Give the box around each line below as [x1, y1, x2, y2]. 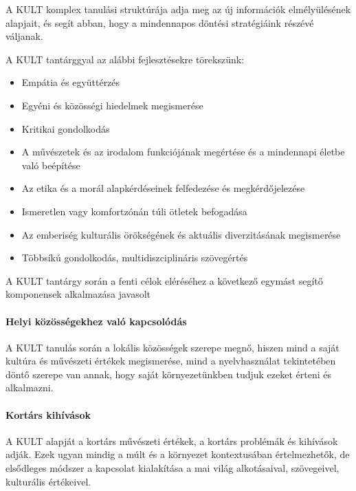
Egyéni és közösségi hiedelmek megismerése [21, 98, 203, 112]
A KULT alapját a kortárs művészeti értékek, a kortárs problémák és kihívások [5, 433, 338, 448]
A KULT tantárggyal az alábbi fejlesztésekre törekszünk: [5, 52, 245, 66]
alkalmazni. [5, 380, 54, 395]
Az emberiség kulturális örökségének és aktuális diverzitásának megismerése [21, 227, 341, 241]
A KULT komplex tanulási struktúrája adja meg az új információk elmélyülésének [5, 2, 351, 16]
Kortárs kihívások [5, 407, 91, 422]
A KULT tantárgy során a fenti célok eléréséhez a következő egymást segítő [5, 273, 323, 287]
